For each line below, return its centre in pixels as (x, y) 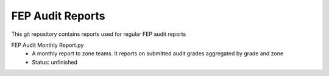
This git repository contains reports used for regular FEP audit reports (99, 34)
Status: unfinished (55, 62)
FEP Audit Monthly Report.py (48, 45)
